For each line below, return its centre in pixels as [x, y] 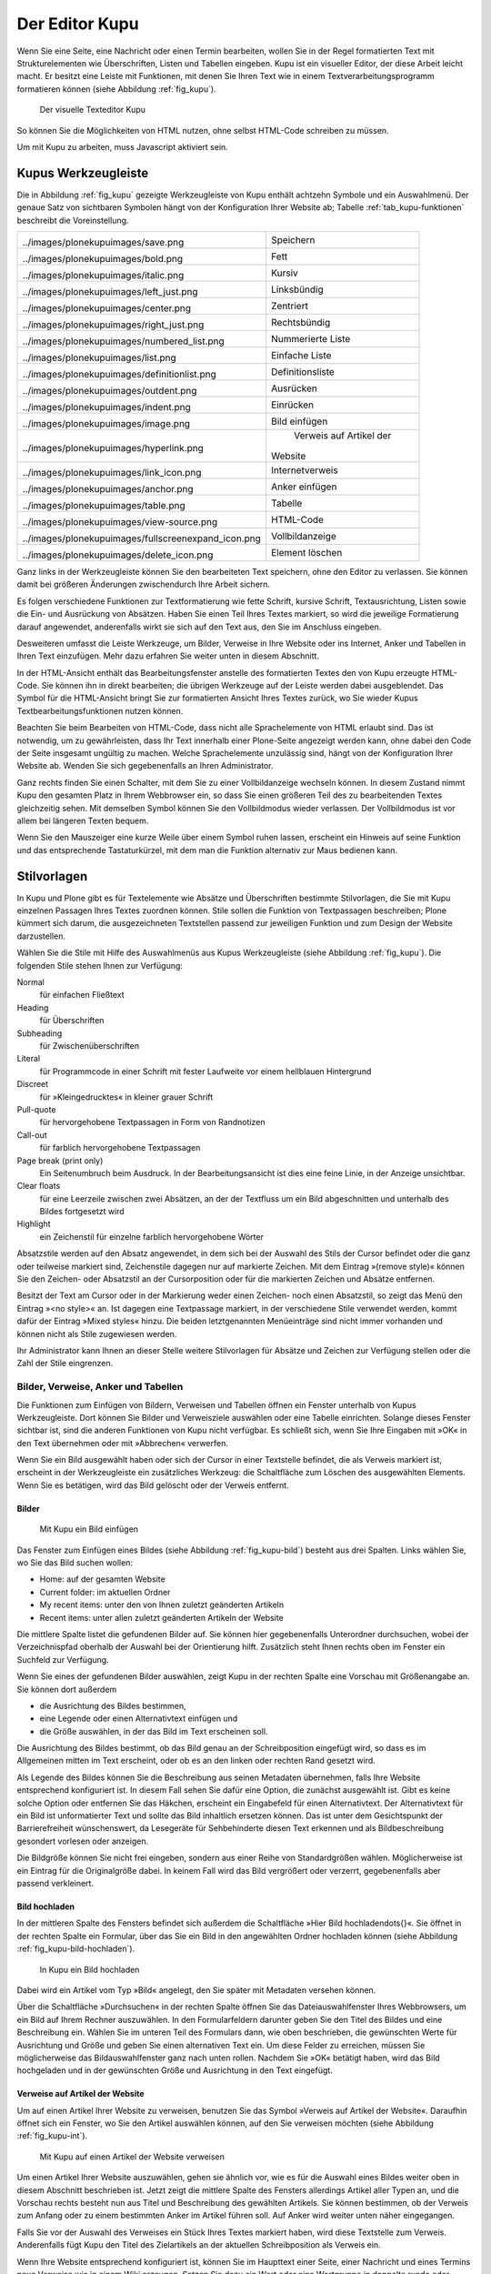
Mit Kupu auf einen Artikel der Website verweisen [132, 2157]
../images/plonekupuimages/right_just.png [113, 325]
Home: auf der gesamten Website [102, 1579]
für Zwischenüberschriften [90, 1045]
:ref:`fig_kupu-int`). [52, 2136]
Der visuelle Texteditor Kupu [92, 110]
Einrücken [293, 405]
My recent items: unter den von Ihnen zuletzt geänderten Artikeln [162, 1605]
